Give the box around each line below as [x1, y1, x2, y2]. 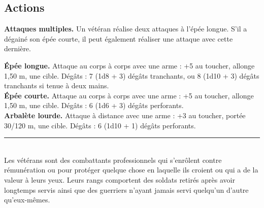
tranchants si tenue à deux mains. [4, 80, 109, 91]
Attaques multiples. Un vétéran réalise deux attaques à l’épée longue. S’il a [4, 23, 247, 34]
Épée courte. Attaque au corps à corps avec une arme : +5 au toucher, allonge [4, 90, 254, 100]
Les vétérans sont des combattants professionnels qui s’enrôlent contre [4, 154, 222, 165]
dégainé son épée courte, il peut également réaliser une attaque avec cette [4, 33, 233, 44]
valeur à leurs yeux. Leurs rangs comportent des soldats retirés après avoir [4, 174, 235, 185]
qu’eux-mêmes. [4, 194, 50, 205]
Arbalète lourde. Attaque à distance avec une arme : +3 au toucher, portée [4, 110, 246, 120]
